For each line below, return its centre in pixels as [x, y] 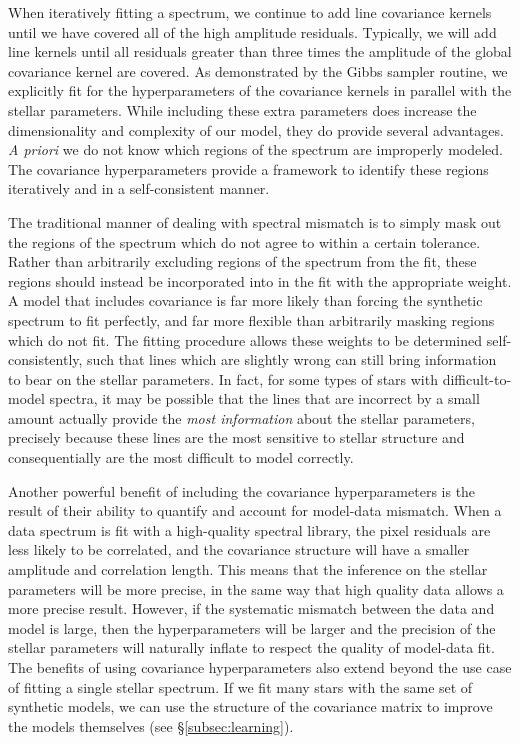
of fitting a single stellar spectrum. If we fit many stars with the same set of [240, 686]
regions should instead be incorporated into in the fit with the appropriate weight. [260, 280]
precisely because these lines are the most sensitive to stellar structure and [236, 437]
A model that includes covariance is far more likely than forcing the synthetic [245, 300]
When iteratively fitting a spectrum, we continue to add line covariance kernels [250, 12]
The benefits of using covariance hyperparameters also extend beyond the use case [260, 667]
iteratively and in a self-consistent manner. [139, 188]
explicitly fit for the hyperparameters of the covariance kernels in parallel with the [260, 90]
